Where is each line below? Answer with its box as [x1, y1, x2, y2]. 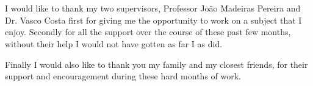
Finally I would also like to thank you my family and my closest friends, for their [5, 58, 308, 70]
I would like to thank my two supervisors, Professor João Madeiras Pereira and [5, 2, 301, 15]
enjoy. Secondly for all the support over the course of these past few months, [5, 25, 291, 38]
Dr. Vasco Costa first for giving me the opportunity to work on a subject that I [5, 13, 302, 26]
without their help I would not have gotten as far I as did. [5, 37, 223, 50]
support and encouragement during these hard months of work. [5, 70, 242, 82]
